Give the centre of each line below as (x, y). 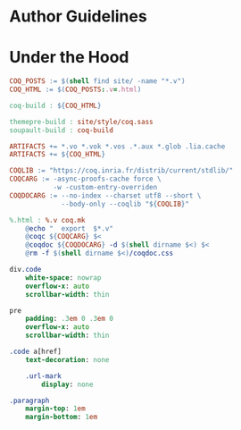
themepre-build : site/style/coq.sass (81, 122)
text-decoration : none (67, 359)
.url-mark (44, 376)
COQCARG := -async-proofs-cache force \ (86, 179)
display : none (67, 384)
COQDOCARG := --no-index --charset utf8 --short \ (105, 195)
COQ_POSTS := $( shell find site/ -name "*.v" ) (97, 81)
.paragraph (29, 400)
